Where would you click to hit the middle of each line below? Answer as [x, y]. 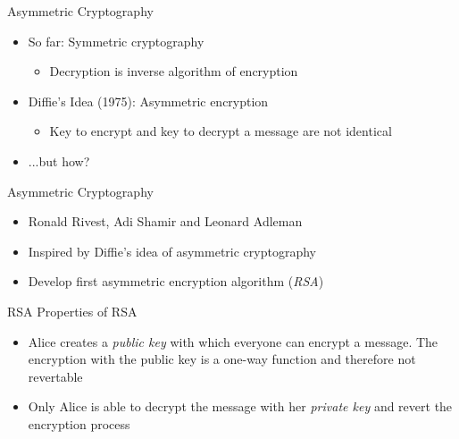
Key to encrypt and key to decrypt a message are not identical [221, 131]
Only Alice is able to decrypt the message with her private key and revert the [240, 406]
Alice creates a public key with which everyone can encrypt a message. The [233, 341]
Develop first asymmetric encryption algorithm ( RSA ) [176, 281]
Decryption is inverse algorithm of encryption [174, 71]
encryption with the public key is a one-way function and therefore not [222, 359]
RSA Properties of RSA [72, 311]
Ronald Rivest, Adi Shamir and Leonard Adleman [165, 221]
